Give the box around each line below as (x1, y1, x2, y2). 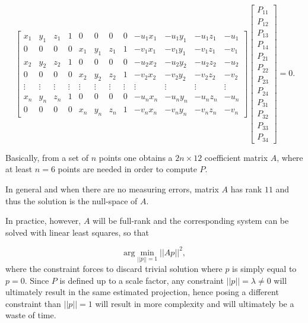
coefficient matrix (204, 151, 268, 163)
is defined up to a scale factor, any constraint (59, 274, 224, 286)
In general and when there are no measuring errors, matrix (5, 183, 219, 195)
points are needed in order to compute (58, 163, 197, 175)
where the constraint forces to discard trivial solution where (5, 262, 223, 275)
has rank (230, 183, 262, 195)
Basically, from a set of (5, 151, 88, 163)
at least (5, 163, 33, 175)
